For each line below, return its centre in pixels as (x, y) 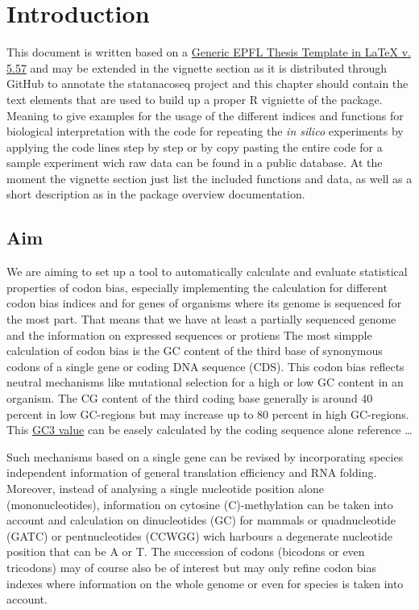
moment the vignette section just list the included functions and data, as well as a (209, 178)
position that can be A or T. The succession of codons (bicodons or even (186, 552)
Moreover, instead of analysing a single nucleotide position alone (165, 488)
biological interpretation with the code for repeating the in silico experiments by (205, 131)
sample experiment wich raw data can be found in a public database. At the (195, 163)
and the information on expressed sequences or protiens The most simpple (189, 334)
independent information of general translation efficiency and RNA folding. (192, 472)
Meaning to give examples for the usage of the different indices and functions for (205, 115)
